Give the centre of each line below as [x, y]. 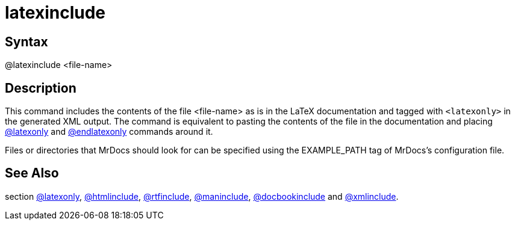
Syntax [27, 42]
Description [41, 88]
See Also [32, 173]
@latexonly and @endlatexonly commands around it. [109, 132]
